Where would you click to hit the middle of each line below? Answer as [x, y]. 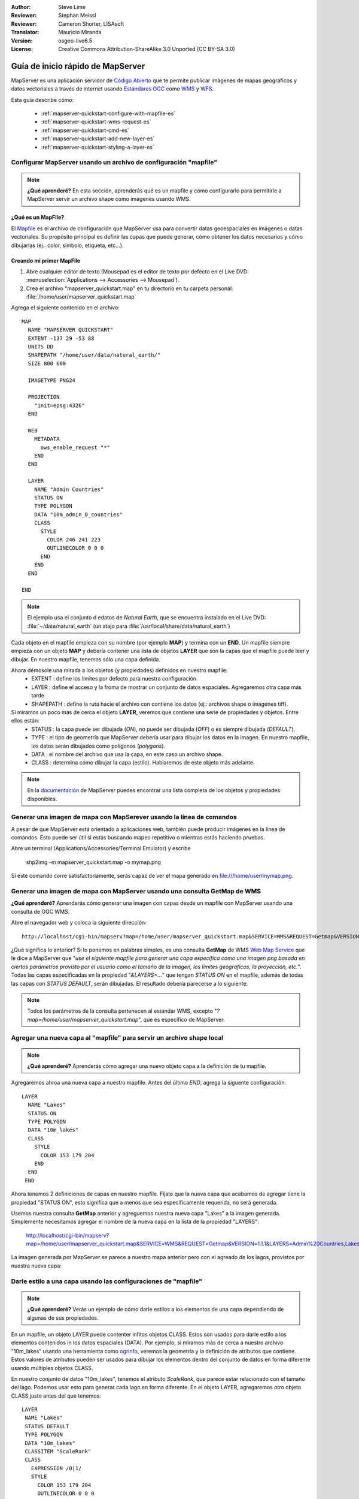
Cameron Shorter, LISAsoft [91, 23]
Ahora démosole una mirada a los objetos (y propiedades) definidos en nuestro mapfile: [119, 670]
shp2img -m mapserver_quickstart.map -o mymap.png [94, 862]
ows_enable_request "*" [75, 447]
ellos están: [25, 721]
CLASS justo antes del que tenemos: [56, 1396]
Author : [21, 7]
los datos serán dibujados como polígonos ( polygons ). [98, 746]
